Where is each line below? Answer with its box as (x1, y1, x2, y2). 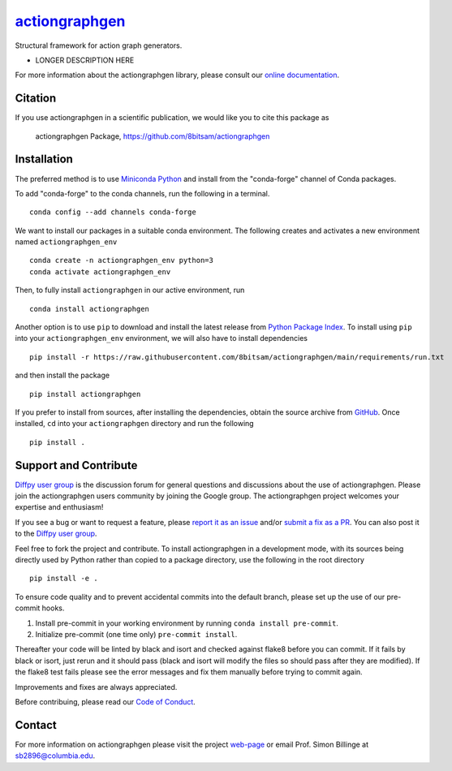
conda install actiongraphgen (29, 304, 150, 313)
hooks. (41, 603, 65, 613)
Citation (15, 92, 57, 106)
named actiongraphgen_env (15, 237, 118, 247)
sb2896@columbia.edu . (15, 751, 96, 760)
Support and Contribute (15, 459, 138, 472)
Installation (15, 153, 73, 166)
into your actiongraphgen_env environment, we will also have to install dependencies (15, 334, 308, 343)
